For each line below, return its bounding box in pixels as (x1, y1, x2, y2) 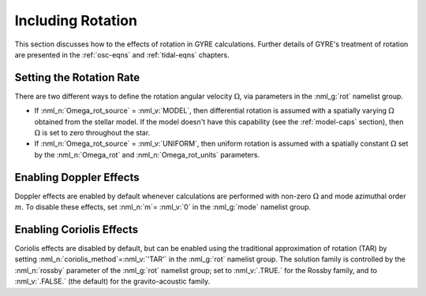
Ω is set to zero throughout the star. (34, 128, 151, 138)
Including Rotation (14, 12, 138, 29)
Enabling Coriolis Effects (14, 223, 139, 236)
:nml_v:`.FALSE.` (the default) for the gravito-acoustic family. (14, 276, 211, 287)
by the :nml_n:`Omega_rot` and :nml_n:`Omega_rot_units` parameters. (34, 150, 260, 159)
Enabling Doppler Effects (14, 170, 140, 184)
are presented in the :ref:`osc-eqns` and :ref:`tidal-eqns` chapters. (14, 50, 230, 59)
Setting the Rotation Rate (14, 71, 140, 84)
